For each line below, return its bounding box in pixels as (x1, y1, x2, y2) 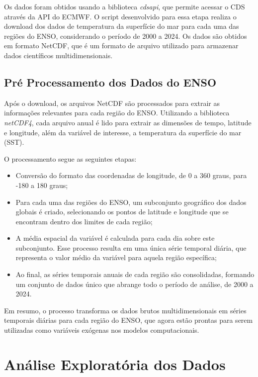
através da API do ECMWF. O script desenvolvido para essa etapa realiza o (4, 11, 237, 21)
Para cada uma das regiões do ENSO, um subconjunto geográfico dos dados (15, 196, 247, 207)
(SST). (4, 137, 24, 147)
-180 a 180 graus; (15, 180, 68, 190)
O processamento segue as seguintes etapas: (4, 153, 137, 164)
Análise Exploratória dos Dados (4, 354, 226, 374)
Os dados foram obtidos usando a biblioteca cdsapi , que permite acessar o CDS (4, 1, 245, 11)
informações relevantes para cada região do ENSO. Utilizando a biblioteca (4, 107, 230, 118)
